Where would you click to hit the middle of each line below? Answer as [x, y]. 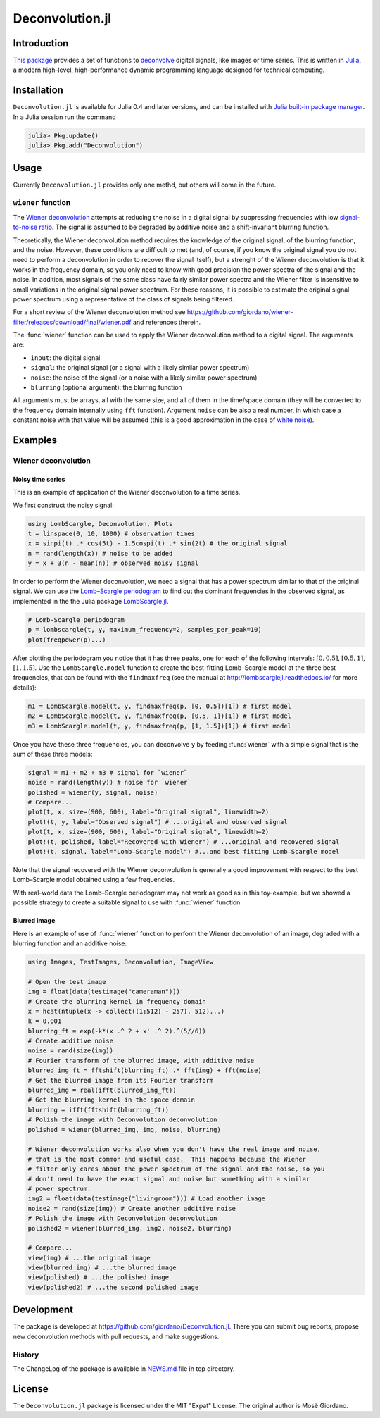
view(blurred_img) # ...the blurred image [102, 1268]
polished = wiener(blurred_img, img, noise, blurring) [124, 1130]
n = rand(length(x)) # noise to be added [100, 553]
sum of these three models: [53, 754]
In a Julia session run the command [64, 117]
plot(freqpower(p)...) [67, 640]
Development [43, 1310]
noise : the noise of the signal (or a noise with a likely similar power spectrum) [144, 378]
